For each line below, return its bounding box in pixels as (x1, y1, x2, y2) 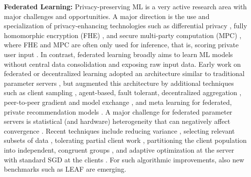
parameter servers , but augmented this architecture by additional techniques (4, 78, 234, 88)
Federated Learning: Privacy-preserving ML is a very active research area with (4, 1, 247, 11)
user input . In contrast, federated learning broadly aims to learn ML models (4, 49, 233, 59)
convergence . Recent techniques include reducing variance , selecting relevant (4, 125, 235, 136)
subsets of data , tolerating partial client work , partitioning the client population (4, 135, 247, 145)
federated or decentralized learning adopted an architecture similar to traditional (4, 68, 245, 79)
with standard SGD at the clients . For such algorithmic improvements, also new (4, 154, 244, 164)
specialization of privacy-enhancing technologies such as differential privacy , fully (4, 20, 247, 31)
